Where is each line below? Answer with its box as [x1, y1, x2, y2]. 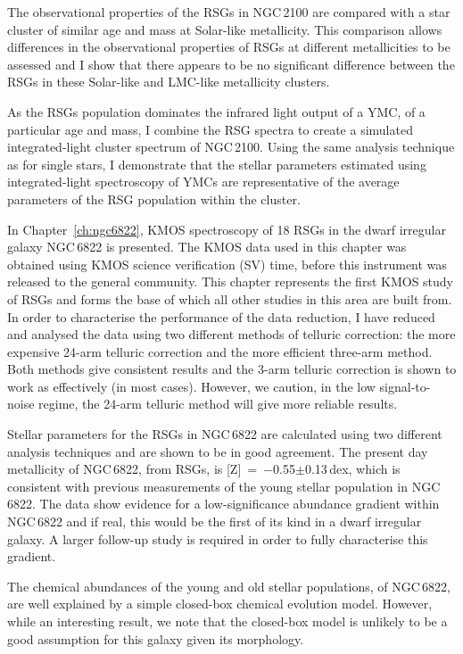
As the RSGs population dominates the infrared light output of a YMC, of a [7, 102, 426, 120]
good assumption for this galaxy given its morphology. [7, 629, 304, 648]
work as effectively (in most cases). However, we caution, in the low [7, 377, 376, 395]
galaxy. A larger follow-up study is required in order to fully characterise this [7, 529, 428, 548]
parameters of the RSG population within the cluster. [7, 189, 301, 208]
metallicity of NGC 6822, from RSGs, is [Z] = [7, 459, 258, 478]
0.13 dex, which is [304, 459, 401, 478]
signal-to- [379, 377, 431, 395]
